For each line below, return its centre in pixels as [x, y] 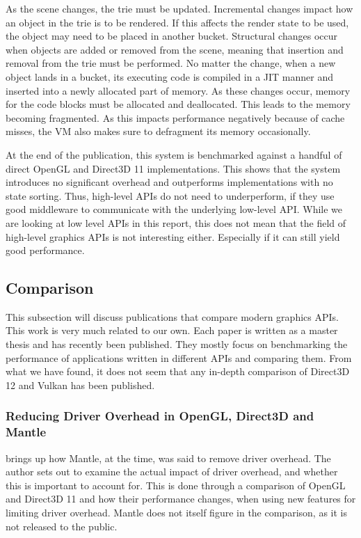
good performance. [45, 250]
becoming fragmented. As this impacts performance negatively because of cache [175, 117]
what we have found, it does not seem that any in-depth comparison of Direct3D [178, 371]
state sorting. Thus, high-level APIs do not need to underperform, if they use [170, 195]
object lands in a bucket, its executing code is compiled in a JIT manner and [170, 76]
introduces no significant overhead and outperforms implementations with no [169, 182]
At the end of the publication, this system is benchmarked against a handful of [174, 154]
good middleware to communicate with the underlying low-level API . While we [174, 209]
